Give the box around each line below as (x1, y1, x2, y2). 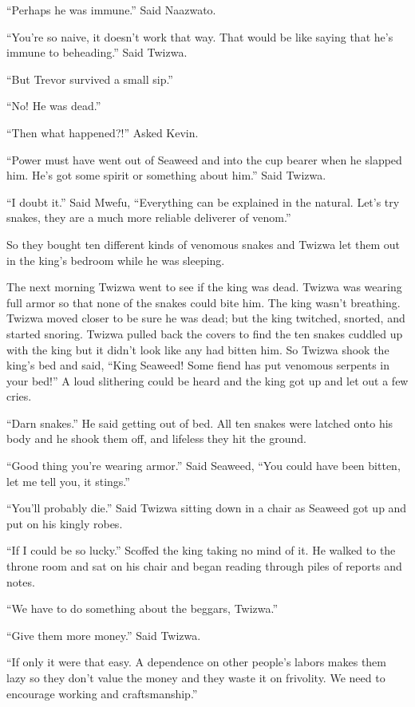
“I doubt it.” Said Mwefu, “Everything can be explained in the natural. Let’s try (6, 193, 400, 210)
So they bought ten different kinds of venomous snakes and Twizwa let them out (6, 235, 401, 252)
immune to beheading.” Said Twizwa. (6, 44, 188, 61)
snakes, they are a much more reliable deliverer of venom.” (6, 209, 291, 226)
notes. (6, 573, 35, 590)
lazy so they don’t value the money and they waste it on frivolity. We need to (6, 669, 385, 685)
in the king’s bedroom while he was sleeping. (6, 251, 225, 268)
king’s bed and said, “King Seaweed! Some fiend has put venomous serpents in (6, 357, 390, 373)
